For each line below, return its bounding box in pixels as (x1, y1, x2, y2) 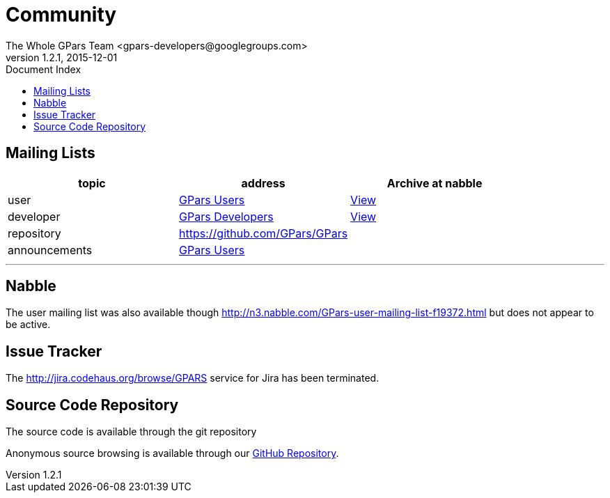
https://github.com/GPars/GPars (179, 226, 348, 240)
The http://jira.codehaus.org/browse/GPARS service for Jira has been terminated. (6, 372, 380, 384)
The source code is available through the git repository (6, 426, 257, 438)
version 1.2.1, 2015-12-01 (6, 51, 118, 63)
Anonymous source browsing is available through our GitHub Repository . (6, 447, 339, 460)
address (241, 176, 286, 190)
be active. (6, 318, 51, 331)
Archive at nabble (386, 176, 483, 190)
